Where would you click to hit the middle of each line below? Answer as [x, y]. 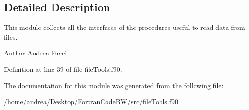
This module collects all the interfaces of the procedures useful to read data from [124, 27]
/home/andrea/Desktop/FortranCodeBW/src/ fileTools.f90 [91, 102]
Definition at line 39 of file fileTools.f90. [63, 69]
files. [11, 36]
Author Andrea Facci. [36, 53]
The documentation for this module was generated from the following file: [114, 85]
